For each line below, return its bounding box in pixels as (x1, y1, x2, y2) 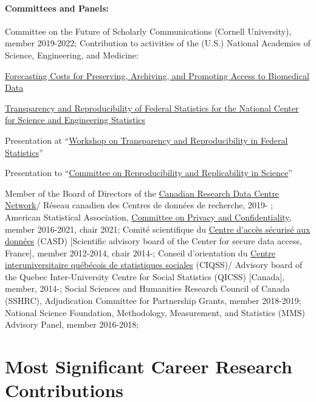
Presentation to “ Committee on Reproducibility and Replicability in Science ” (5, 166, 292, 179)
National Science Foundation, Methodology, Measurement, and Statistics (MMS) (5, 306, 306, 319)
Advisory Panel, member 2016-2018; (5, 318, 139, 331)
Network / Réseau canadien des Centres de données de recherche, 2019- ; (5, 199, 273, 211)
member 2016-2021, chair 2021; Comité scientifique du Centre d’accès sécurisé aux (5, 222, 311, 235)
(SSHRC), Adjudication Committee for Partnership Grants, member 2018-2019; (5, 294, 301, 307)
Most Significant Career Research (5, 354, 292, 379)
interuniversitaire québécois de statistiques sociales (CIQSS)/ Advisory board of (5, 258, 303, 271)
